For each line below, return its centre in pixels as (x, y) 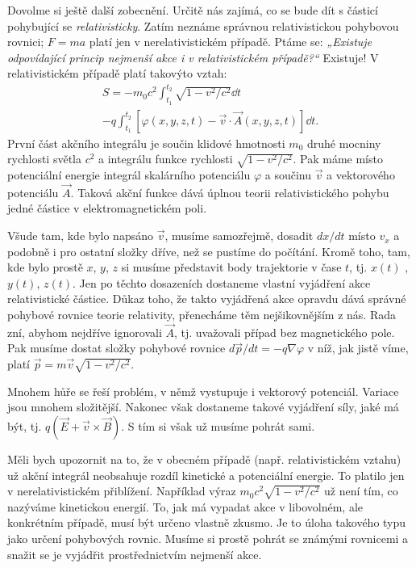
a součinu (288, 175)
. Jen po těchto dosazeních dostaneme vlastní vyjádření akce (222, 282)
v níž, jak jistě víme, (358, 348)
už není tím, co (361, 491)
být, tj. (25, 425)
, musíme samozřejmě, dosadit (239, 236)
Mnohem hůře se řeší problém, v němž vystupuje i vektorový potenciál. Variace (203, 391)
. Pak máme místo (338, 159)
